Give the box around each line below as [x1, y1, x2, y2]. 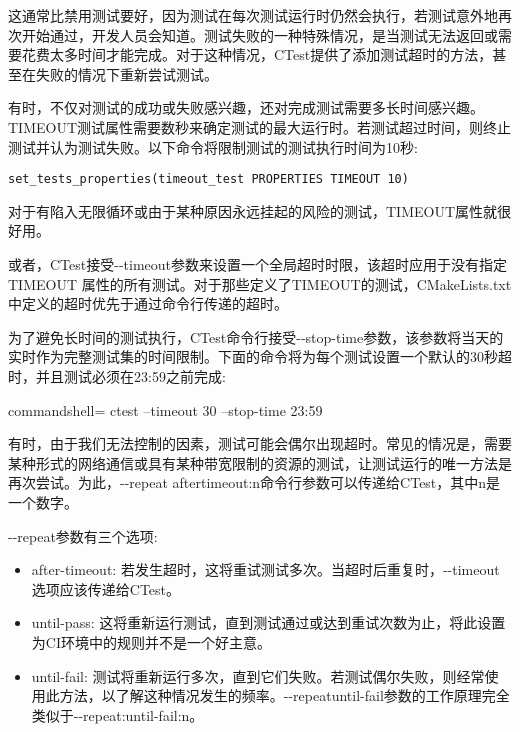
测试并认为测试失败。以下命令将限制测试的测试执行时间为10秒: [8, 136, 418, 157]
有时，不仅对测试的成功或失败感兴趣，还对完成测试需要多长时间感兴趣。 [8, 97, 484, 118]
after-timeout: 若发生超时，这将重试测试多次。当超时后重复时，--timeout [31, 559, 500, 580]
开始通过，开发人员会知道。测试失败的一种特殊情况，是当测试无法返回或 [21, 24, 498, 45]
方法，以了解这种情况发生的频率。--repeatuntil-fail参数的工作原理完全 [59, 685, 510, 706]
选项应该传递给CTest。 [31, 578, 181, 599]
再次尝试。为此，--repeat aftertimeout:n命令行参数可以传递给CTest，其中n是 [8, 472, 501, 493]
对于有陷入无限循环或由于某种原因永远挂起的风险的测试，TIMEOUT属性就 [8, 200, 498, 221]
